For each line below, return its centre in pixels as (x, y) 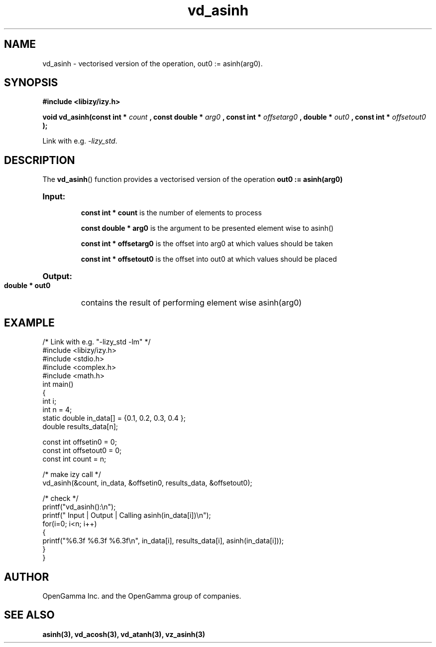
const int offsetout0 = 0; (82, 451)
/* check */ (60, 498)
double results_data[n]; (80, 427)
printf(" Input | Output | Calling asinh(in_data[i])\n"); (127, 515)
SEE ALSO (29, 615)
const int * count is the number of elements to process (171, 213)
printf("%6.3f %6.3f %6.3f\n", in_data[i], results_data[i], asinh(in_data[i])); (163, 541)
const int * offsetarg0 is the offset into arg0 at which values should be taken (207, 244)
